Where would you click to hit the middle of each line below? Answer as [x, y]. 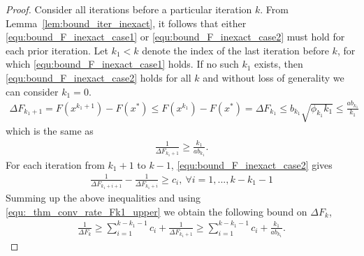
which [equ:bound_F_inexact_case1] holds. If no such [122, 64]
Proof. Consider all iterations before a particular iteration [129, 9]
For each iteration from [55, 164]
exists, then [279, 64]
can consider [32, 91]
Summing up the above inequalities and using [103, 198]
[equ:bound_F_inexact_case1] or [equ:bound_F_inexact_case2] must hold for [175, 37]
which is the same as [50, 131]
